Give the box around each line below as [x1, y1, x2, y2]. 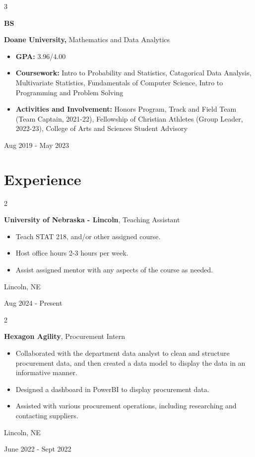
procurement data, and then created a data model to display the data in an [15, 357, 246, 368]
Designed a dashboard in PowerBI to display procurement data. [15, 384, 209, 394]
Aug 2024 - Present [4, 298, 63, 308]
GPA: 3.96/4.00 [15, 51, 66, 61]
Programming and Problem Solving [15, 87, 124, 97]
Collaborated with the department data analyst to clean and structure [15, 348, 230, 358]
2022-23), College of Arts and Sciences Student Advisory [15, 123, 188, 133]
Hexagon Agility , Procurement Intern [4, 331, 126, 341]
